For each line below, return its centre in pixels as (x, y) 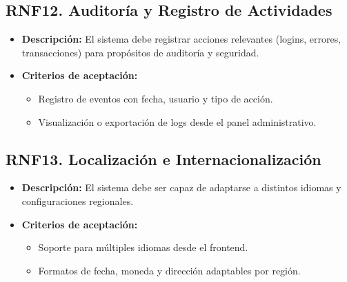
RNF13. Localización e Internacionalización (163, 159)
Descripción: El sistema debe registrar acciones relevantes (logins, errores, (181, 39)
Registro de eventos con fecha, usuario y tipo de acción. (156, 98)
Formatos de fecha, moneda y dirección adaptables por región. (169, 270)
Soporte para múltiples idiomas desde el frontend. (143, 247)
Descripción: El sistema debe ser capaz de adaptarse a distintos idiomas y (181, 187)
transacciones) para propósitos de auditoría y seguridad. (140, 52)
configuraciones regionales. (78, 200)
